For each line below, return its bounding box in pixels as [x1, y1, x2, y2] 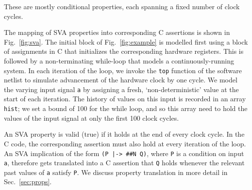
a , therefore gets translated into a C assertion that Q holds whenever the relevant [4, 158, 245, 168]
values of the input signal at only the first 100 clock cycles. [4, 112, 179, 123]
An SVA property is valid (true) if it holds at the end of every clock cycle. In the [4, 129, 245, 139]
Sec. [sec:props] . [4, 176, 52, 187]
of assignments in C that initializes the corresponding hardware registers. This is [4, 46, 244, 56]
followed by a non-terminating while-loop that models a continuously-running [4, 55, 234, 65]
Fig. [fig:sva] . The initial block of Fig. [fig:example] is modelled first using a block [4, 36, 248, 47]
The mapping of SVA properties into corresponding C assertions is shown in [4, 27, 230, 37]
